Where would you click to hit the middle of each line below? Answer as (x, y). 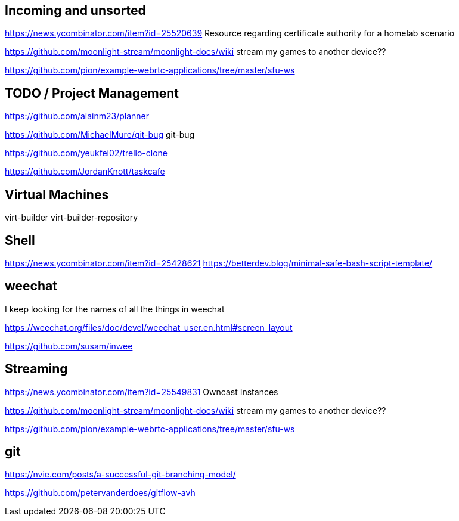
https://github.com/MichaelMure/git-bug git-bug (100, 135)
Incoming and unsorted (75, 10)
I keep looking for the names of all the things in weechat (115, 309)
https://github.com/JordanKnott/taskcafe (85, 172)
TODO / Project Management (92, 93)
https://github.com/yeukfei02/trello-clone (86, 153)
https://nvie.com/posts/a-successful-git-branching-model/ (120, 475)
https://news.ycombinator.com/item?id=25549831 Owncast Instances (142, 392)
